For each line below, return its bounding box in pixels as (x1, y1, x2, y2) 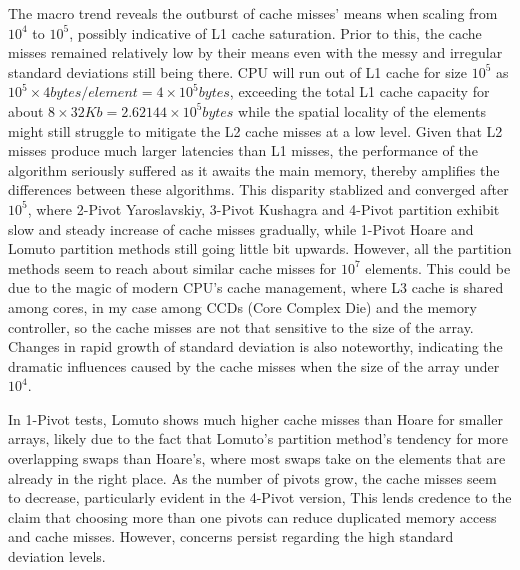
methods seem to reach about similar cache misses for (8, 257, 337, 278)
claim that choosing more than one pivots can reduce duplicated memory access (8, 506, 497, 527)
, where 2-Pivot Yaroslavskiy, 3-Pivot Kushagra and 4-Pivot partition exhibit (27, 198, 500, 219)
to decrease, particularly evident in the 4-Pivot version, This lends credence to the (8, 487, 512, 508)
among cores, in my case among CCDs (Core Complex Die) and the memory (8, 296, 477, 317)
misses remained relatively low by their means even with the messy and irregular (8, 42, 503, 63)
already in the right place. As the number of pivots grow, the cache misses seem (8, 467, 497, 488)
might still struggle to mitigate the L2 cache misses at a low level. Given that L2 (8, 120, 503, 141)
